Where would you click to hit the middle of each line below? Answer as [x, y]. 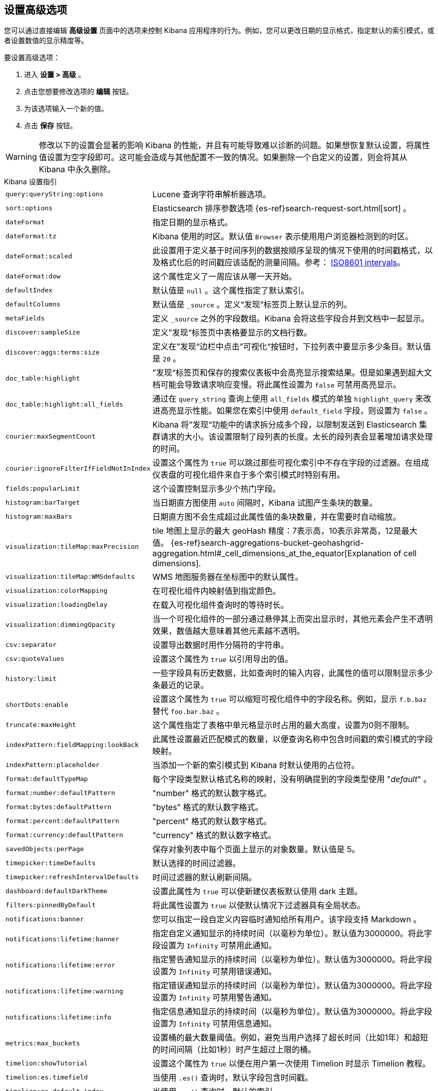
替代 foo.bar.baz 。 [188, 711]
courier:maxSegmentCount [51, 436]
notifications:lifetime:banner [62, 939]
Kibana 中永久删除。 [77, 169]
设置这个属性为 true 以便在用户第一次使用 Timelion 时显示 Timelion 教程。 [291, 1064]
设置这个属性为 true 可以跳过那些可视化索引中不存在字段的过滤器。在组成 [291, 463]
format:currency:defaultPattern [64, 835]
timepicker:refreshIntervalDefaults [72, 877]
